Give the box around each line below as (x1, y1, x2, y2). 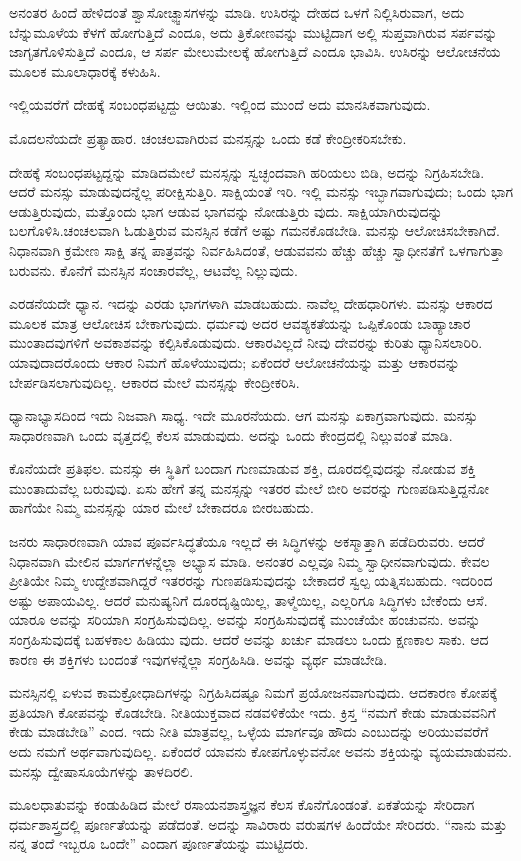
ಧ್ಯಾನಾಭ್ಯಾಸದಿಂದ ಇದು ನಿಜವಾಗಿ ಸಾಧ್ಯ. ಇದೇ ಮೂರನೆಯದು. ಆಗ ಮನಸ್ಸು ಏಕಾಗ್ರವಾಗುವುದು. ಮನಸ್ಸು (9, 405, 478, 426)
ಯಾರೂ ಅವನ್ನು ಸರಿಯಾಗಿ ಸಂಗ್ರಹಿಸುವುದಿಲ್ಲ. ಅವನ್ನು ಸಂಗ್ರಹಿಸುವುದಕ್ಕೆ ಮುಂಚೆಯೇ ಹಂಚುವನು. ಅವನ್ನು (9, 609, 481, 630)
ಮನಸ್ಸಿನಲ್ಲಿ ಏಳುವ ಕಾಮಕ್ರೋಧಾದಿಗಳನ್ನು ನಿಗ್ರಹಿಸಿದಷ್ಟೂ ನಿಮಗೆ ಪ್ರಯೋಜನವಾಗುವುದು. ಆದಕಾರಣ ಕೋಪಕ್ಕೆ (9, 682, 498, 703)
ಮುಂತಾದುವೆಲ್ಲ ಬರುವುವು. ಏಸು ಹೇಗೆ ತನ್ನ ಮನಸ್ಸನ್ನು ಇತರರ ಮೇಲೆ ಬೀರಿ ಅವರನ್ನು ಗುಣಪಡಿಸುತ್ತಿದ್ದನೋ (9, 477, 490, 498)
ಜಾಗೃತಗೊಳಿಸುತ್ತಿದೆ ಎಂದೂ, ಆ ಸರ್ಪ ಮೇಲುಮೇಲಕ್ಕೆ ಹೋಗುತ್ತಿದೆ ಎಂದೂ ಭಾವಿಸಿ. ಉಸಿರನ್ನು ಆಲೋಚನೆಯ (9, 41, 501, 62)
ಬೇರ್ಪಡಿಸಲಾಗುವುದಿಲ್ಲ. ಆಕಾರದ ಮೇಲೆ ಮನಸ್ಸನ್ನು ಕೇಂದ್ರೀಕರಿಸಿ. (9, 371, 300, 392)
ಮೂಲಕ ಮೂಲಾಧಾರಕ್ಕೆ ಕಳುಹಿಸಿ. (9, 60, 161, 81)
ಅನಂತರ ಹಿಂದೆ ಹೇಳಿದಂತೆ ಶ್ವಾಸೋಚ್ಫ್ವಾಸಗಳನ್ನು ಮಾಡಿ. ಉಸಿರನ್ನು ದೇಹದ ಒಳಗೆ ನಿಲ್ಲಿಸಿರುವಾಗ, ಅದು (9, 2, 465, 22)
